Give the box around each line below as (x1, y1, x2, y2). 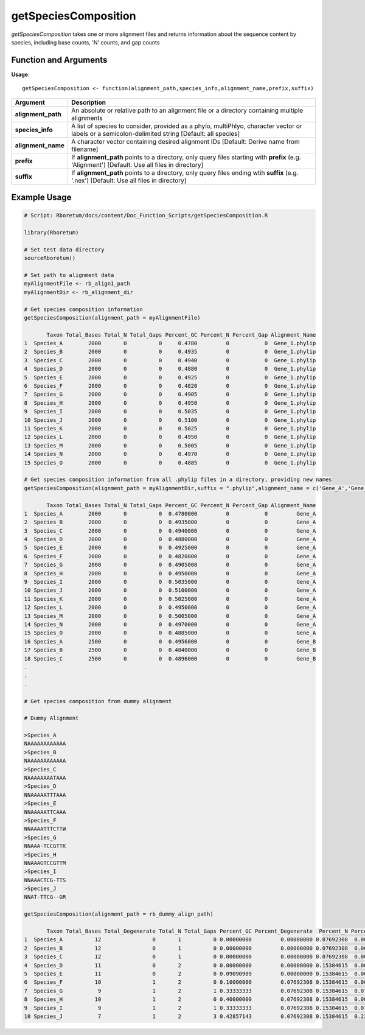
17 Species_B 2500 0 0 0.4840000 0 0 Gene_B (24, 647, 316, 654)
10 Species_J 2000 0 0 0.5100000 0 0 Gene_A (24, 587, 316, 594)
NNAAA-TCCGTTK (24, 843, 66, 849)
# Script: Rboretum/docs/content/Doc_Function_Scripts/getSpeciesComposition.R (24, 212, 268, 219)
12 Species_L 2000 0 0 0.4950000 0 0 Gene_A (24, 604, 316, 611)
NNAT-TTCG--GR (24, 894, 66, 900)
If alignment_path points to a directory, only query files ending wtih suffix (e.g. (71, 168, 299, 177)
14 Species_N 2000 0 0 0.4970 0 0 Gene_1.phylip (24, 451, 316, 458)
